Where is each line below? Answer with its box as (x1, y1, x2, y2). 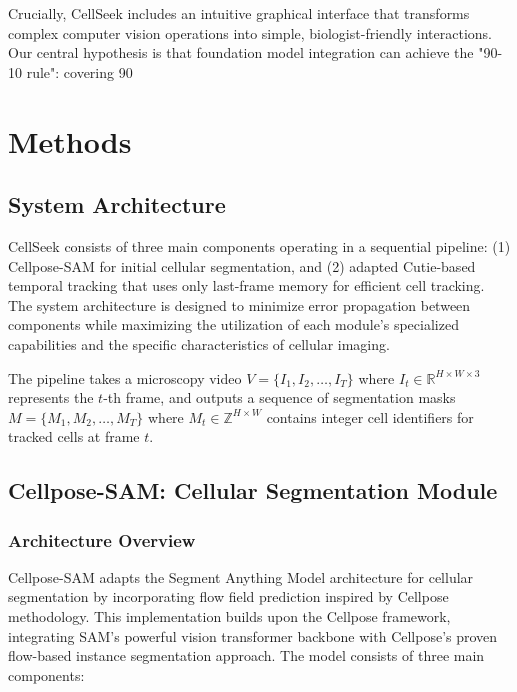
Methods (8, 120, 132, 161)
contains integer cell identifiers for (266, 406, 474, 427)
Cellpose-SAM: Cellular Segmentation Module (8, 475, 498, 506)
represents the (8, 387, 94, 408)
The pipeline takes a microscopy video (8, 367, 242, 388)
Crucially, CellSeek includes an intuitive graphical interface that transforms (8, 3, 470, 23)
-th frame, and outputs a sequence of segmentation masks (103, 387, 456, 408)
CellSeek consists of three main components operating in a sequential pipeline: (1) (8, 235, 511, 256)
